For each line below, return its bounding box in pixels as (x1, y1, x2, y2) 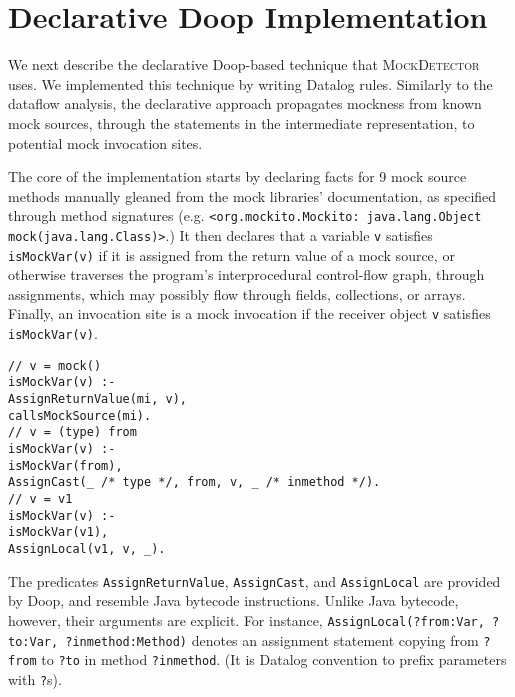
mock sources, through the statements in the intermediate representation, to (8, 112, 475, 133)
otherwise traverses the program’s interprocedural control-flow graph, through (8, 264, 485, 285)
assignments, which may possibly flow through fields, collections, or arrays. (8, 283, 466, 304)
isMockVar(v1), (8, 525, 109, 540)
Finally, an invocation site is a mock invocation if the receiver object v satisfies (8, 303, 491, 324)
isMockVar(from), (8, 458, 123, 473)
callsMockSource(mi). (8, 408, 152, 423)
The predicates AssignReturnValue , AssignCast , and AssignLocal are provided (8, 570, 501, 591)
